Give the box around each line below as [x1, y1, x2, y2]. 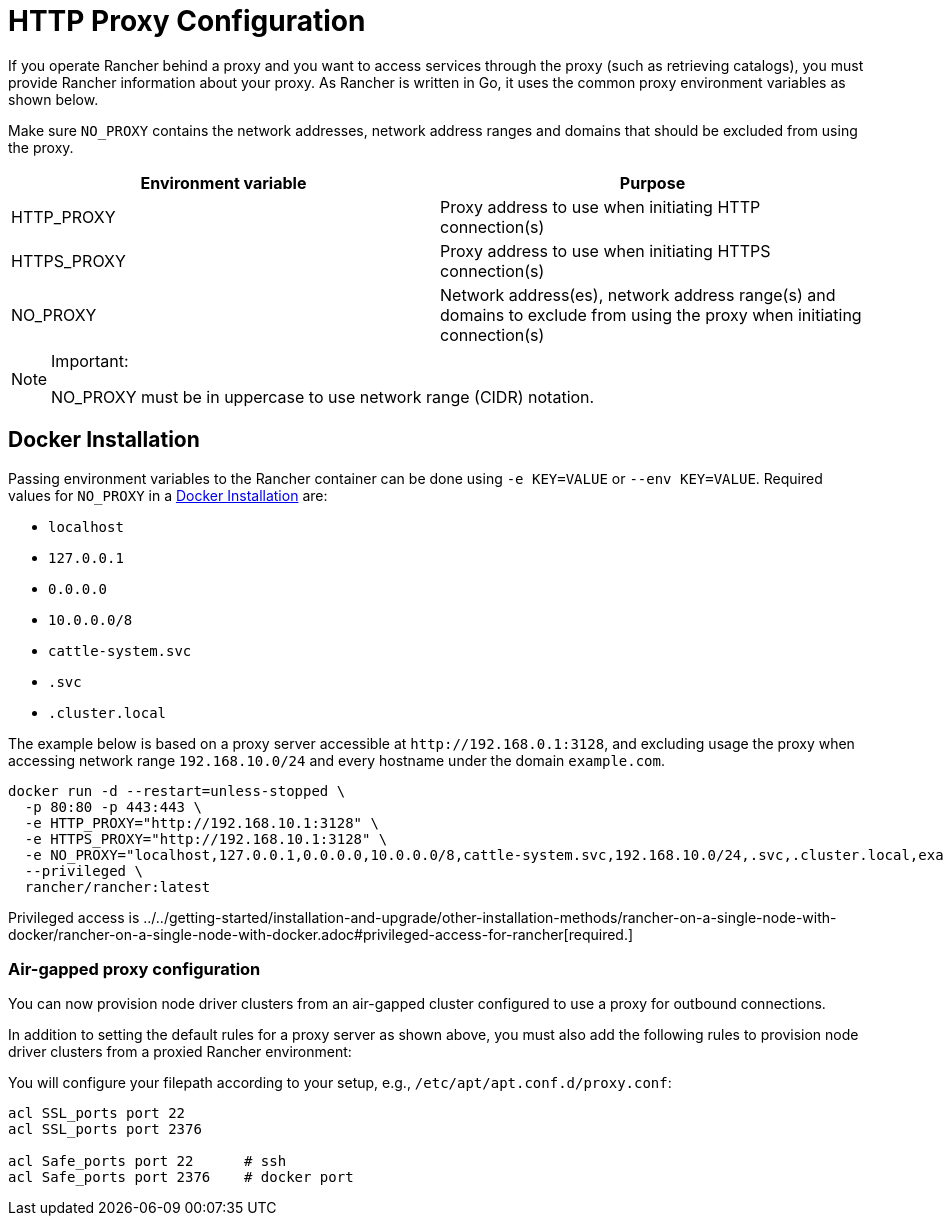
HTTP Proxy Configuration [8, 4, 366, 38]
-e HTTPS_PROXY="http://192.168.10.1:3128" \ [24, 830, 388, 847]
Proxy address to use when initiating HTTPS [440, 240, 771, 261]
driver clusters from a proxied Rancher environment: [8, 1043, 352, 1061]
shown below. [8, 90, 99, 108]
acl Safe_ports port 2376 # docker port [8, 1169, 354, 1186]
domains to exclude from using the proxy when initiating [440, 304, 862, 325]
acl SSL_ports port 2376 [8, 1121, 202, 1138]
